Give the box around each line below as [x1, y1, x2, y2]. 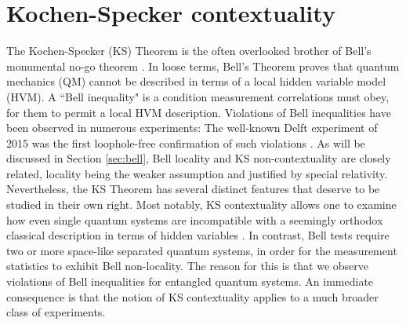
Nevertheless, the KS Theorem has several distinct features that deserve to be [6, 181, 380, 197]
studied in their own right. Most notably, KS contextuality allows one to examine [6, 196, 397, 213]
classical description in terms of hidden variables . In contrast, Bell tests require [6, 227, 390, 243]
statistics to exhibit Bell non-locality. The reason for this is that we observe [6, 257, 369, 274]
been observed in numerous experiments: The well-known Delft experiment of [6, 119, 378, 136]
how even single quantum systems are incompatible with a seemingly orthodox [6, 211, 383, 228]
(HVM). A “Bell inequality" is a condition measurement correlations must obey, [6, 88, 390, 104]
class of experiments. [6, 304, 106, 320]
